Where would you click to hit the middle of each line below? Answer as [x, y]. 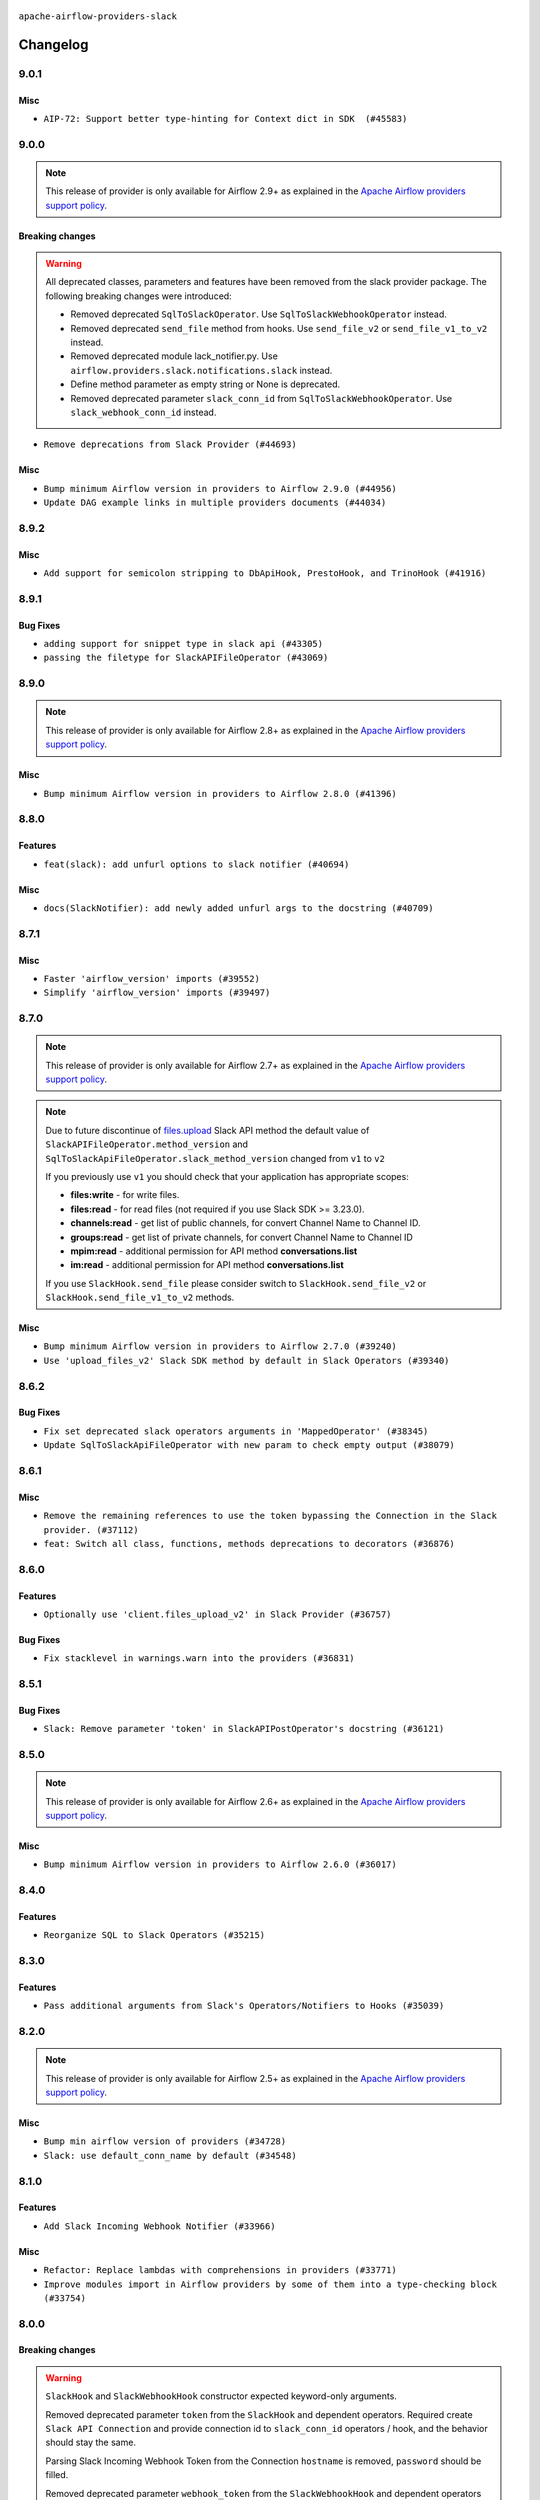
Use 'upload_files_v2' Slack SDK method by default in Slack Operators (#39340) [246, 1360]
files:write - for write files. [125, 1195]
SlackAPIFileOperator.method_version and [147, 1144]
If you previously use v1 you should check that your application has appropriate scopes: [227, 1176]
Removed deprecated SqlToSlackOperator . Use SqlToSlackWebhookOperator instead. [258, 314]
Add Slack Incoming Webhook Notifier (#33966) [159, 2226]
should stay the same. [91, 2442]
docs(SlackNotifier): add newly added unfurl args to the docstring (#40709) [238, 908]
